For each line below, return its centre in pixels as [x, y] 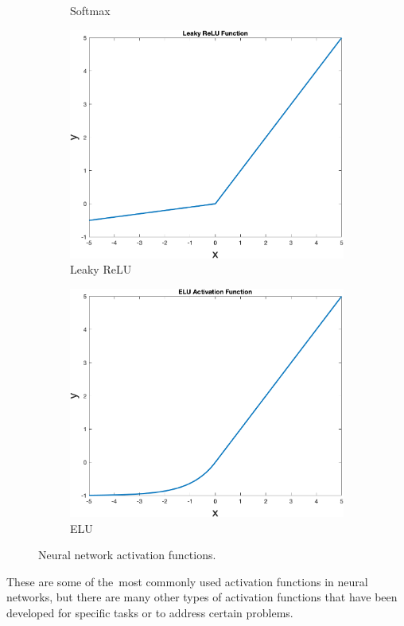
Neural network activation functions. [127, 555]
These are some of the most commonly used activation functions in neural [187, 581]
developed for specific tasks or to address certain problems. [150, 612]
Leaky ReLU [101, 269]
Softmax [90, 10]
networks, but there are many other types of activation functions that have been [202, 597]
